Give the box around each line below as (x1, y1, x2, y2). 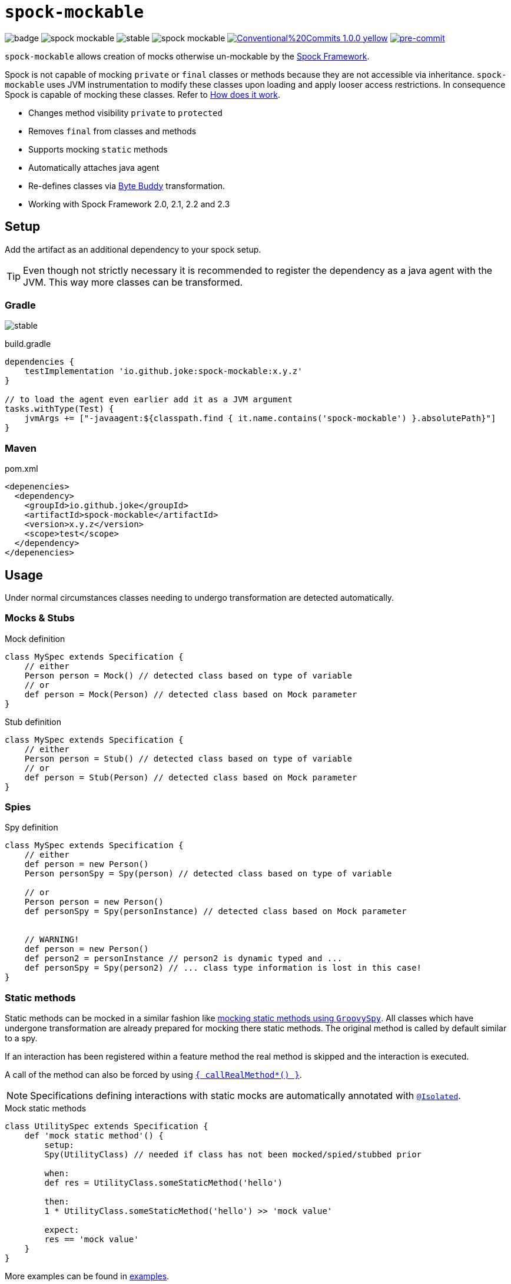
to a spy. (5, 1033, 38, 1044)
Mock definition (5, 633, 65, 644)
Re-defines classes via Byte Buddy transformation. (28, 180, 225, 191)
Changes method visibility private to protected (28, 107, 223, 118)
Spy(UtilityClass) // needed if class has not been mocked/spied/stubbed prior (44, 1150, 422, 1160)
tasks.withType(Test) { (5, 404, 114, 414)
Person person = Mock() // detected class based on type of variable (24, 670, 353, 680)
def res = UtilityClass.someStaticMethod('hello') (44, 1178, 283, 1188)
